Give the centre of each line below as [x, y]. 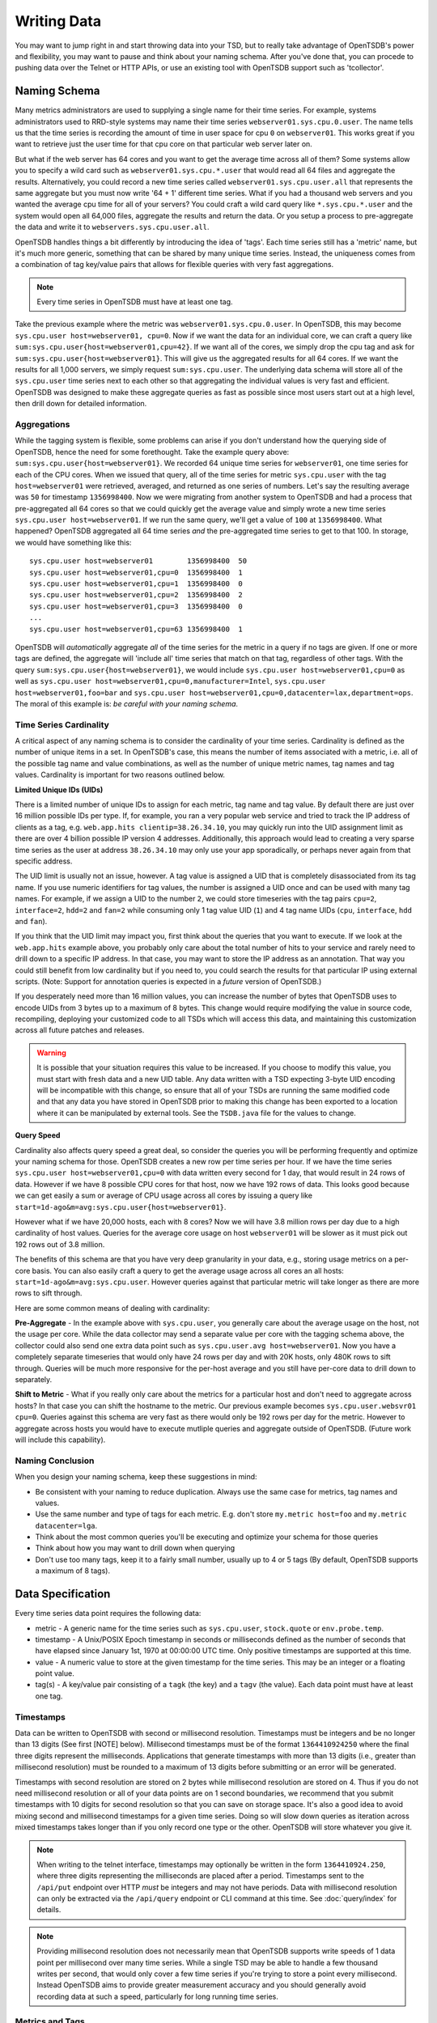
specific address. [44, 861]
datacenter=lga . [66, 1525]
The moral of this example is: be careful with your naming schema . [127, 703]
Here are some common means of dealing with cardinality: [112, 1308]
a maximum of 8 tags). [73, 1571]
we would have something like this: [73, 542]
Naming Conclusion [55, 1461]
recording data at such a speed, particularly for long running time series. [157, 1996]
